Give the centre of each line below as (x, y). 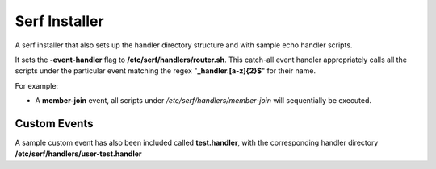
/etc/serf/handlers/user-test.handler (78, 154)
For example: (37, 85)
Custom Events (54, 124)
